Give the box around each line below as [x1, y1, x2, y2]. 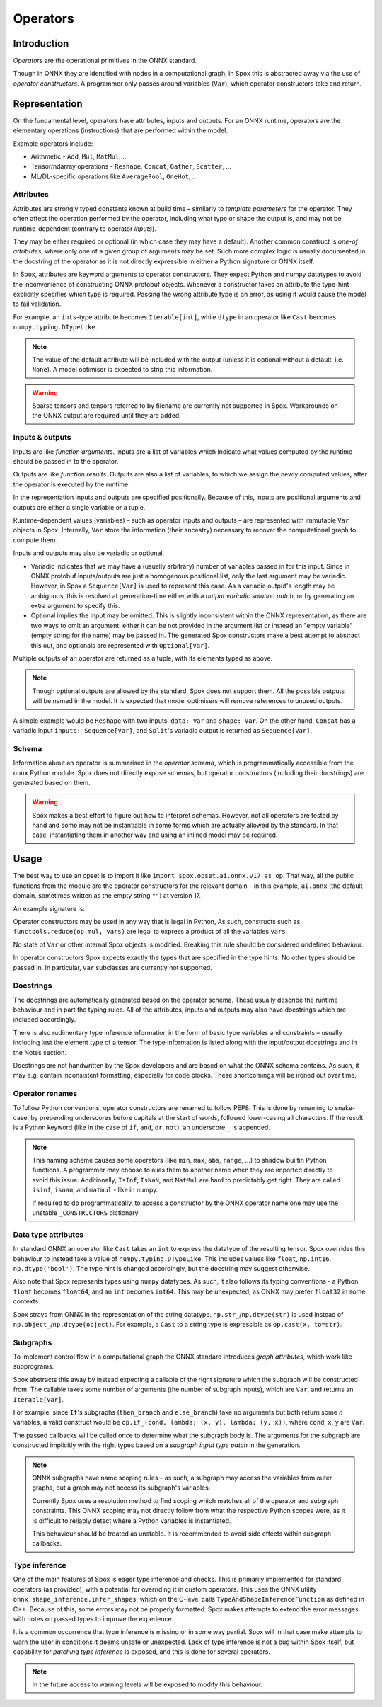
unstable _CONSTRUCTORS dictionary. [32, 1209, 141, 1217]
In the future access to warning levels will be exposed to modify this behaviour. [32, 1680, 263, 1689]
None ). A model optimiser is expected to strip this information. [32, 365, 213, 374]
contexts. [13, 1297, 40, 1306]
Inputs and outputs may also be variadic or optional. [13, 549, 165, 557]
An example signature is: [13, 904, 85, 913]
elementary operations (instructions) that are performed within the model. [13, 126, 228, 135]
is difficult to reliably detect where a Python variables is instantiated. [32, 1516, 231, 1525]
